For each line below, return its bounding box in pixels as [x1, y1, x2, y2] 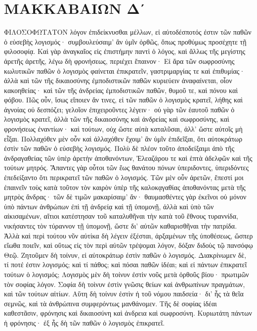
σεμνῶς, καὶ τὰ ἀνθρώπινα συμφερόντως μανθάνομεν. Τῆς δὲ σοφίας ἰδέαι [4, 298, 217, 308]
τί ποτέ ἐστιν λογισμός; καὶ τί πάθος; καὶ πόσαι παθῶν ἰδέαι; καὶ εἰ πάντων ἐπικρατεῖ [4, 259, 247, 270]
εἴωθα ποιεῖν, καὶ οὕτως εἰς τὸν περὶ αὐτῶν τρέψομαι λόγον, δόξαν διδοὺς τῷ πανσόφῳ [4, 240, 253, 250]
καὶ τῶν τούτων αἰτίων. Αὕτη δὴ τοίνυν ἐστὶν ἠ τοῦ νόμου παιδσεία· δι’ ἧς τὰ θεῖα [4, 288, 244, 299]
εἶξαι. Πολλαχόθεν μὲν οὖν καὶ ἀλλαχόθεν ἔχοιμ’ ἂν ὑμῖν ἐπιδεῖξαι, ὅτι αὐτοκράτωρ [4, 133, 243, 143]
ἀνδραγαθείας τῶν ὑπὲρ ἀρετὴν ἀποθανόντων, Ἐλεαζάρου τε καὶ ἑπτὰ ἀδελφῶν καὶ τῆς [4, 152, 253, 163]
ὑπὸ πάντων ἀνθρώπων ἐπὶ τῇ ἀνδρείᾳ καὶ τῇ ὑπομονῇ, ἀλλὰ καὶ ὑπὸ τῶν [4, 201, 214, 211]
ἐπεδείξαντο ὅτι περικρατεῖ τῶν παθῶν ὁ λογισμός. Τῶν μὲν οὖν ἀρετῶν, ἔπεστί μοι [4, 172, 244, 183]
